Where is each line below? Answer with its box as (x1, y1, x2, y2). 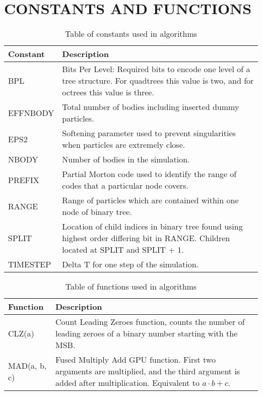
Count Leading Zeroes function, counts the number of (55, 316, 245, 328)
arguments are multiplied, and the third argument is (55, 365, 240, 377)
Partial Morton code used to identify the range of (62, 168, 237, 180)
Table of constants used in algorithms (64, 28, 198, 40)
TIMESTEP (8, 258, 51, 270)
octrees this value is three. (62, 86, 154, 98)
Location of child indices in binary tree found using (62, 220, 243, 233)
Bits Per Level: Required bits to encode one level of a (62, 63, 250, 75)
